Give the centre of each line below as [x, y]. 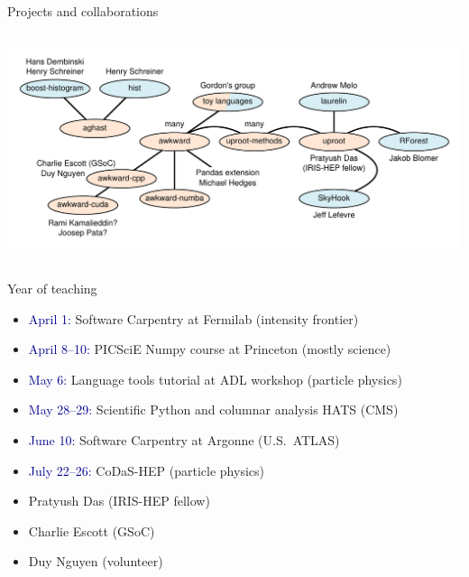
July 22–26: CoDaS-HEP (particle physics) [146, 470]
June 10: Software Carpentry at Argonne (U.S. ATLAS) [184, 440]
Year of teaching [52, 288]
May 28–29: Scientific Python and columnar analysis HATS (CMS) [213, 409]
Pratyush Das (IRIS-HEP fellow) [119, 501]
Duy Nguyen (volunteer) [96, 561]
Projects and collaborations [83, 11]
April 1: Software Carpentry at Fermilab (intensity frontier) [193, 318]
